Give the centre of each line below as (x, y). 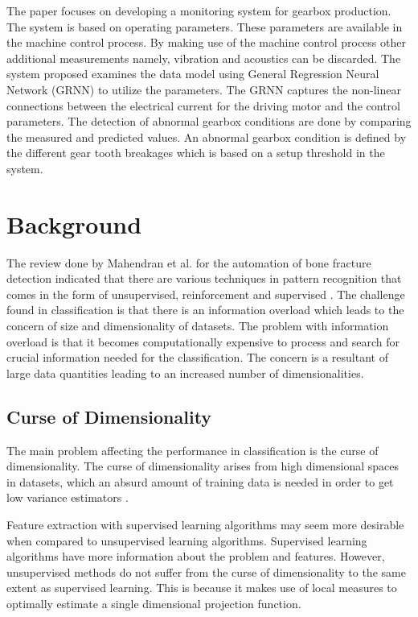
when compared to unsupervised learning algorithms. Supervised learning (187, 540)
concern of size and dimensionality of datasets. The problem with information (198, 326)
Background (74, 224)
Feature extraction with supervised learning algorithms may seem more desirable (205, 524)
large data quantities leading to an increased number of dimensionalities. (185, 373)
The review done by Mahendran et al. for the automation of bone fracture (189, 262)
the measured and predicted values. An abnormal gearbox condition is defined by (207, 137)
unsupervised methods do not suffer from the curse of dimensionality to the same (206, 571)
